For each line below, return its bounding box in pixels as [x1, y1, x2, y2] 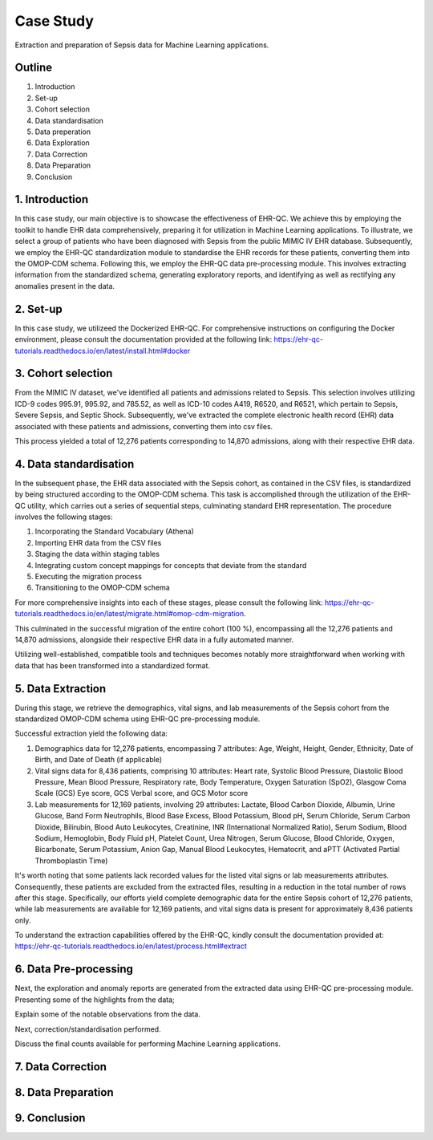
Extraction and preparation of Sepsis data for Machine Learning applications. [14, 40, 269, 50]
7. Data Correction [14, 1060, 107, 1073]
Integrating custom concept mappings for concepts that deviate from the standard [34, 560, 307, 570]
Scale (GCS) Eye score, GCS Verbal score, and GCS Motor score [34, 789, 249, 798]
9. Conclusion [14, 1111, 86, 1125]
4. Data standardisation [14, 457, 135, 471]
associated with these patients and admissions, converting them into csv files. [14, 421, 273, 431]
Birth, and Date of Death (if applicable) [34, 755, 163, 765]
